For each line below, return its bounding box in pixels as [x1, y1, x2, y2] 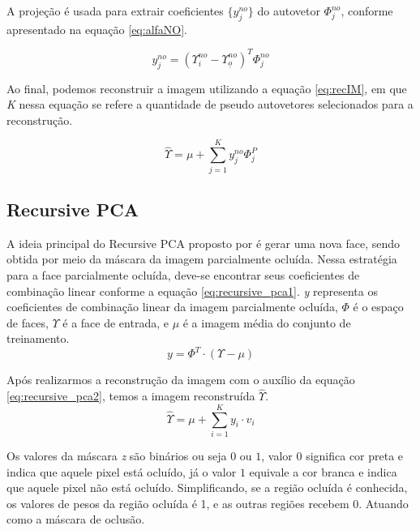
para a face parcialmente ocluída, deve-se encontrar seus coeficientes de [6, 266, 360, 283]
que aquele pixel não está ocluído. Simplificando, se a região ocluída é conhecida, [6, 479, 408, 496]
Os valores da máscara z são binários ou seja [6, 447, 227, 464]
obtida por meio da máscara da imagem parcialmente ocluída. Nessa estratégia [6, 250, 397, 267]
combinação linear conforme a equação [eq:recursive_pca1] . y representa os [6, 282, 378, 299]
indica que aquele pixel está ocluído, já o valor [6, 463, 237, 480]
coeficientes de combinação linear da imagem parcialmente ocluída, [6, 298, 338, 315]
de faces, [6, 314, 49, 331]
